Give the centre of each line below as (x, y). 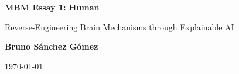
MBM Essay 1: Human (52, 7)
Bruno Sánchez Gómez (52, 46)
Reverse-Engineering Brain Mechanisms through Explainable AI (119, 27)
